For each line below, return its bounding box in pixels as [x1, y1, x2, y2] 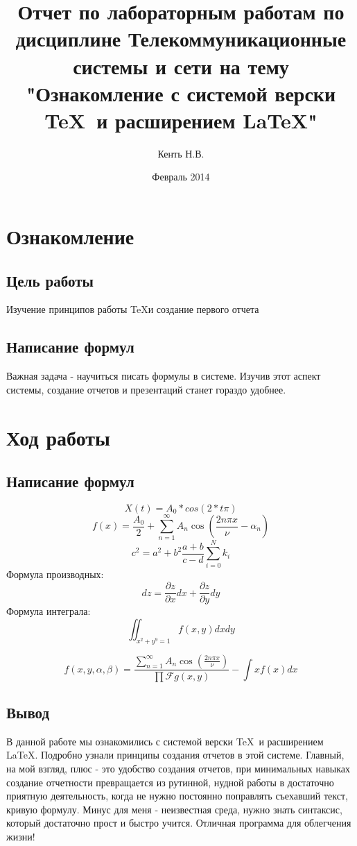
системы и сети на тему [73, 51, 289, 80]
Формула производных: [6, 567, 104, 582]
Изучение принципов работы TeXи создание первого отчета [6, 302, 259, 316]
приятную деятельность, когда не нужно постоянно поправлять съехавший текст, [6, 788, 348, 803]
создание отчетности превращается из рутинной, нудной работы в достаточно [6, 775, 334, 789]
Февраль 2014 [152, 169, 210, 184]
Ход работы [6, 423, 110, 451]
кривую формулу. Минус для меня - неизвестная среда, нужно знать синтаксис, [6, 802, 342, 816]
